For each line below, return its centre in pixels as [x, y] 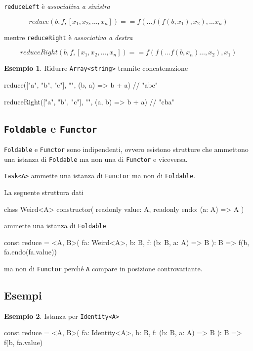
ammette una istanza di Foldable [55, 226]
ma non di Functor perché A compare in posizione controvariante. [103, 268]
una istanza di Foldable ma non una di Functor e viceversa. [96, 159]
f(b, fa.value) [23, 342]
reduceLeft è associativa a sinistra [57, 6]
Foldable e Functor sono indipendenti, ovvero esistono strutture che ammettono [126, 149]
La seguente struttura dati [44, 192]
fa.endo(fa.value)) [30, 252]
